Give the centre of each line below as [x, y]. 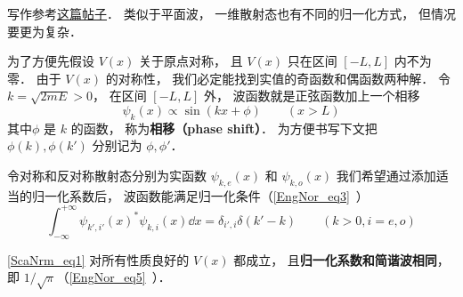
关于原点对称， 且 [191, 61]
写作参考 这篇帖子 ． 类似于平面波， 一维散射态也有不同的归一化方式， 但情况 [231, 13]
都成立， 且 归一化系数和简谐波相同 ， [341, 259]
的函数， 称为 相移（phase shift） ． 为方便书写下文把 [224, 128]
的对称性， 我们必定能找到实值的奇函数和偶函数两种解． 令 [278, 78]
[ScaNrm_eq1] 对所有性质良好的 [98, 259]
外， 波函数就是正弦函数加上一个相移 [312, 96]
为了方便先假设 [51, 61]
